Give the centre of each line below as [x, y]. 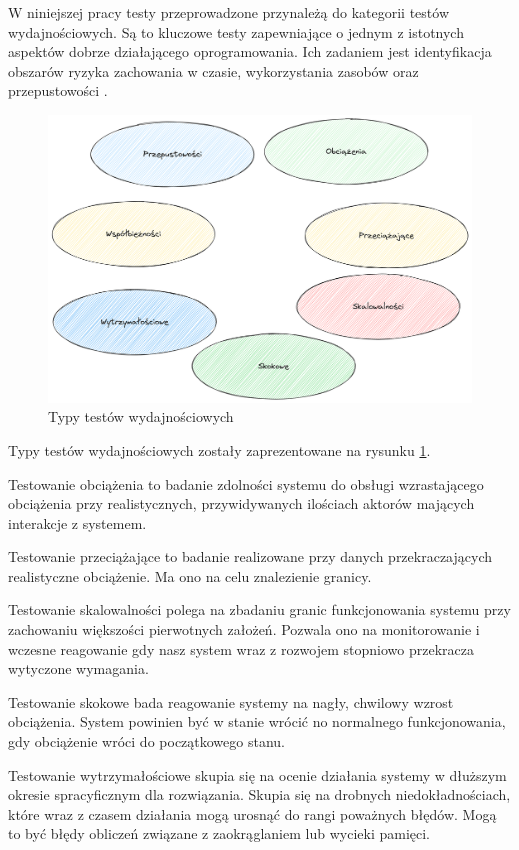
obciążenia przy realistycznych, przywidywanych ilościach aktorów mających [241, 503]
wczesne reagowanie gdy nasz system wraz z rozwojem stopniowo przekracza [241, 648]
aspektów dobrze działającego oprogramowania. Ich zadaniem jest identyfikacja [250, 51]
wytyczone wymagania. [78, 668]
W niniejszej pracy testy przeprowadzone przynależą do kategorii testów [229, 12]
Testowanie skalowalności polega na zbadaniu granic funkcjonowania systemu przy [259, 609]
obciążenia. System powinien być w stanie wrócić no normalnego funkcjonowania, [257, 721]
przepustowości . [58, 90]
